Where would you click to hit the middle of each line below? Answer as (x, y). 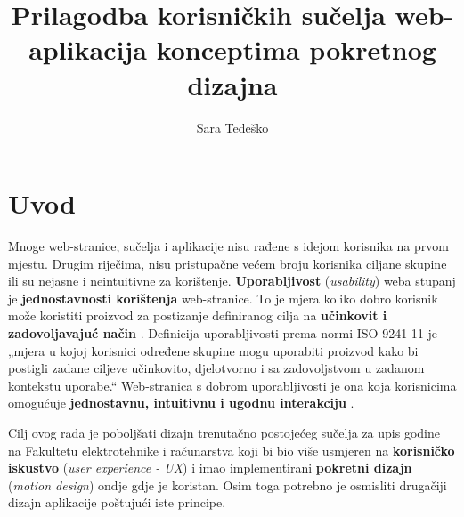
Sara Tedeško (232, 127)
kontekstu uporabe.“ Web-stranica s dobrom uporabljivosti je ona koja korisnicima (232, 385)
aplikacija (88, 49)
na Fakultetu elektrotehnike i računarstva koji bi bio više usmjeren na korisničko (232, 450)
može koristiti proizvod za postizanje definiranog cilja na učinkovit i (198, 315)
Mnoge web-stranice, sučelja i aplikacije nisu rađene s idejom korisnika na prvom (228, 246)
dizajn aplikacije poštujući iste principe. (117, 502)
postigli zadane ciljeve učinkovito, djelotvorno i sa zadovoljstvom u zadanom (216, 368)
